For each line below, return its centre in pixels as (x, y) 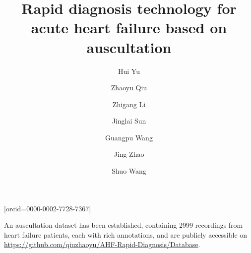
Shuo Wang (129, 171)
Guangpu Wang (129, 137)
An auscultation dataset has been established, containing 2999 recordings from (124, 225)
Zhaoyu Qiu (129, 88)
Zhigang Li (129, 104)
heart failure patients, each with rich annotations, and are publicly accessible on (126, 234)
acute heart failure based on (129, 28)
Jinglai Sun (129, 121)
